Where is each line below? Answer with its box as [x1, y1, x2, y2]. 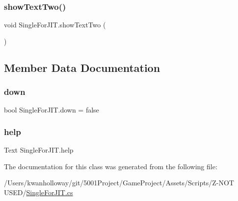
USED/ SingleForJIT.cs [4, 187, 73, 197]
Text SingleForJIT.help [4, 145, 74, 155]
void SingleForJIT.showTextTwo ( [4, 20, 106, 30]
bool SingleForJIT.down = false [4, 105, 99, 115]
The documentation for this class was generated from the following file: [4, 161, 217, 171]
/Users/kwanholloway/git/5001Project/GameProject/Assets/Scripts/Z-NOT [4, 178, 234, 188]
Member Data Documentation [4, 60, 160, 75]
